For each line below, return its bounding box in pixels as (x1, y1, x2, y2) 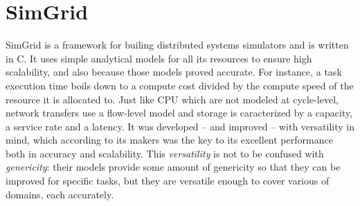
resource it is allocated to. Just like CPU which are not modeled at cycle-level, (6, 92, 339, 106)
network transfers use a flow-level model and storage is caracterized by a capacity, (6, 105, 353, 120)
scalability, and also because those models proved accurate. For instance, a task (6, 65, 342, 79)
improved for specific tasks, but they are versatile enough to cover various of (6, 173, 330, 188)
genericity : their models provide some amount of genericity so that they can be (6, 160, 341, 174)
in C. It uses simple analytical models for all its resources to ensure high (6, 51, 312, 65)
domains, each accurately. (6, 187, 114, 201)
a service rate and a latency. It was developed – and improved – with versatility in (6, 119, 354, 133)
